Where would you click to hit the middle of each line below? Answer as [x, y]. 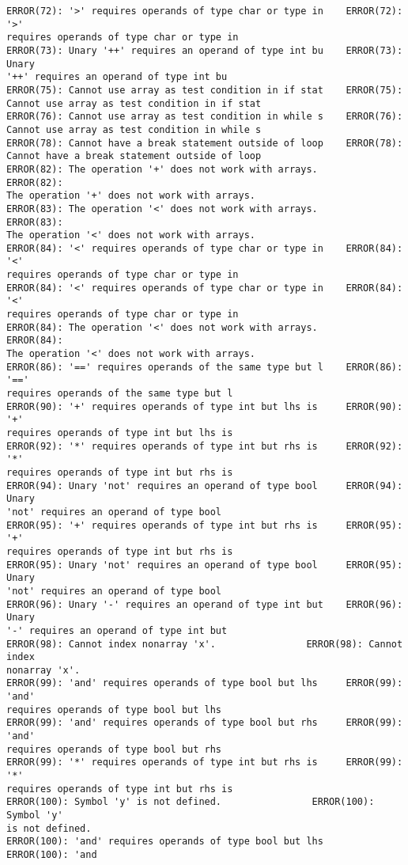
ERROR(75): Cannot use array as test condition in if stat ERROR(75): [205, 90]
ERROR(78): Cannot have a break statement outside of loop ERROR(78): [205, 143]
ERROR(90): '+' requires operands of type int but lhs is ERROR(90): [205, 406]
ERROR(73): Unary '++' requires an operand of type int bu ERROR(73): [205, 50]
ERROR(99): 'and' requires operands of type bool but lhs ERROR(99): [205, 683]
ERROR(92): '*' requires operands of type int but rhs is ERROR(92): [205, 446]
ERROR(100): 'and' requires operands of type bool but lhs [165, 842]
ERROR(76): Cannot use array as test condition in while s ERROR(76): [205, 117]
